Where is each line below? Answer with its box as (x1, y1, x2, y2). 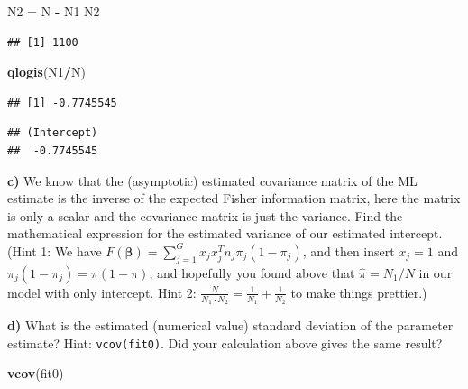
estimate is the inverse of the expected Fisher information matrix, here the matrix (7, 189, 461, 208)
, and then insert (302, 241, 395, 260)
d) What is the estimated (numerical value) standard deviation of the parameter (7, 315, 454, 334)
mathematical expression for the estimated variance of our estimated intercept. (7, 224, 443, 243)
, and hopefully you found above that (149, 263, 355, 282)
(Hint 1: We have (7, 241, 102, 260)
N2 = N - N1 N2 (7, 2, 100, 20)
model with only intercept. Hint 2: (7, 282, 197, 301)
